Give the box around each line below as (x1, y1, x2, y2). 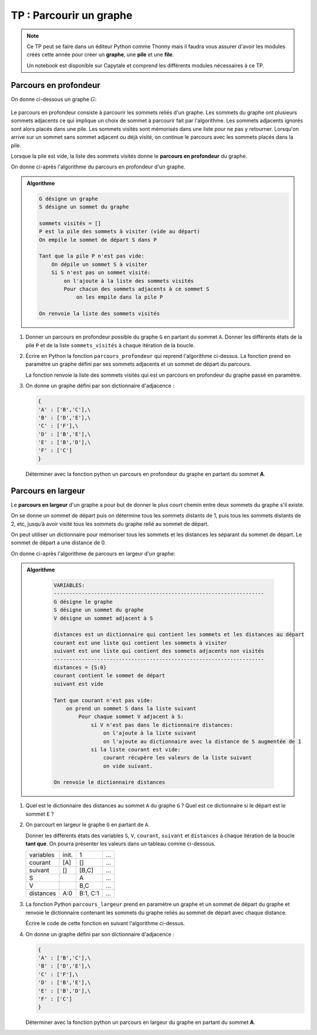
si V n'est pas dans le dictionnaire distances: (90, 722, 234, 728)
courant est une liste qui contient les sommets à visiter (53, 640, 227, 646)
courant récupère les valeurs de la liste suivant (103, 755, 252, 761)
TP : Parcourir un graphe (11, 9, 133, 22)
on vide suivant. (103, 763, 153, 769)
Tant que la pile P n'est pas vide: (39, 253, 145, 259)
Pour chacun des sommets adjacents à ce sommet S (63, 286, 210, 293)
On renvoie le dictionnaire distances (53, 779, 166, 786)
